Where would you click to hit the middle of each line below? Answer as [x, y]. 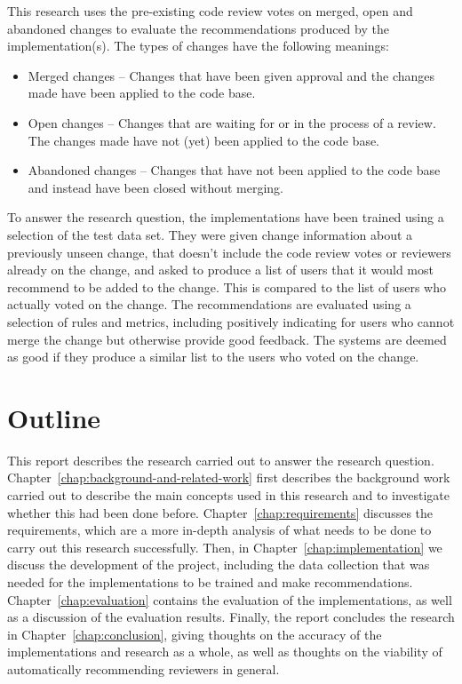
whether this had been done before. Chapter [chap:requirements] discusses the [220, 512]
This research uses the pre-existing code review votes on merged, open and [210, 11]
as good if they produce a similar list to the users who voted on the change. [213, 357]
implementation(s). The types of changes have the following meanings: [199, 46]
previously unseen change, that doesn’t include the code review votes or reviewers [229, 252]
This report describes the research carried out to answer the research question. [221, 460]
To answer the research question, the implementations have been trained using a [226, 217]
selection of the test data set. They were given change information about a [210, 234]
